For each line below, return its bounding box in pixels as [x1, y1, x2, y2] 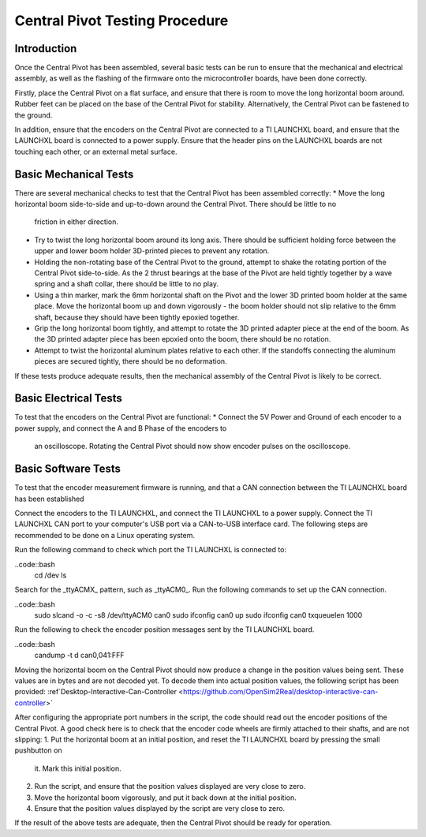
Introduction [14, 42, 77, 55]
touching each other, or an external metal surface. [14, 147, 177, 156]
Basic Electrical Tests [14, 391, 122, 405]
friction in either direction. [34, 217, 118, 226]
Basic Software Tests [14, 462, 121, 476]
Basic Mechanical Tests [14, 167, 134, 181]
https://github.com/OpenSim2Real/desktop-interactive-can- [182, 687, 379, 697]
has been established [14, 494, 84, 503]
